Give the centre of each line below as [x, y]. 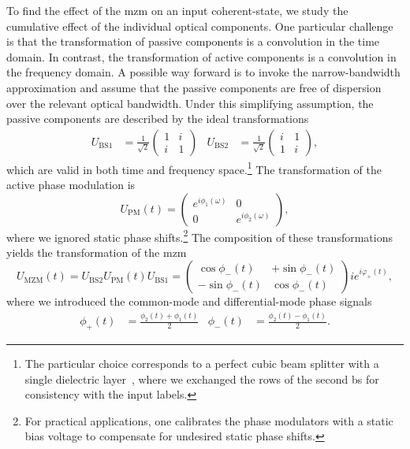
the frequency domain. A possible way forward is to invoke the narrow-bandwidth [203, 72]
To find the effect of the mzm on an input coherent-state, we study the [177, 10]
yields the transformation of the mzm [97, 252]
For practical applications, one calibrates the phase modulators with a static [209, 420]
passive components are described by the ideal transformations [158, 119]
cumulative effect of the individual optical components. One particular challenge [200, 26]
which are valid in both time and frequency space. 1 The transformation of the [194, 168]
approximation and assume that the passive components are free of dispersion [194, 87]
